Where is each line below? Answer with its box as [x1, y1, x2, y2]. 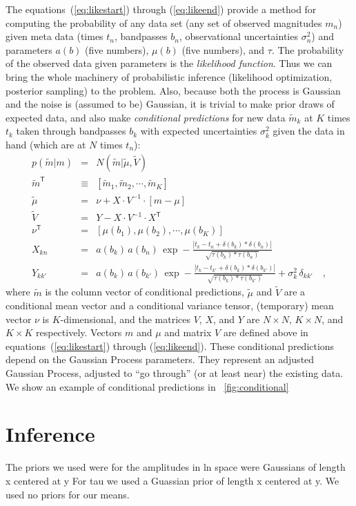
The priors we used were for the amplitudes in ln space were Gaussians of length [6, 460, 346, 474]
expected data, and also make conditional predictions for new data [6, 110, 286, 124]
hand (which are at [6, 137, 86, 151]
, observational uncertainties [179, 29, 298, 43]
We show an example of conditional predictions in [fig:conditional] [6, 379, 289, 393]
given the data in [273, 124, 345, 138]
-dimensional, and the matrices [60, 311, 190, 326]
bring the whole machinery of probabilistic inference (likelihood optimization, [6, 69, 333, 84]
